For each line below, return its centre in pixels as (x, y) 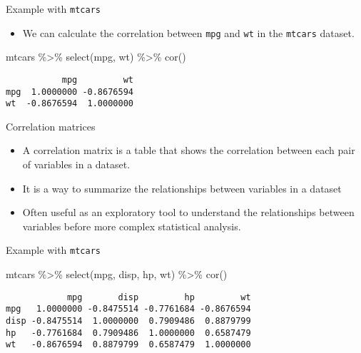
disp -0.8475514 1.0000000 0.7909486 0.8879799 (128, 321)
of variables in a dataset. (76, 164)
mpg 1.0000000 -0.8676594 (70, 92)
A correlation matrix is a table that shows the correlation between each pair (189, 150)
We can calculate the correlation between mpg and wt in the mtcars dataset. (188, 32)
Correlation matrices (51, 126)
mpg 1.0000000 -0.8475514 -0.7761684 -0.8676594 (128, 309)
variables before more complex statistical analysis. (132, 226)
